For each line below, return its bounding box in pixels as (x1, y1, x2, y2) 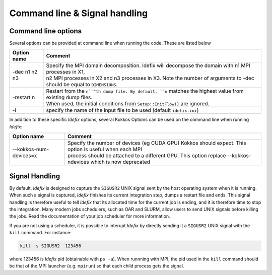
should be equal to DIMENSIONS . (46, 81, 118, 88)
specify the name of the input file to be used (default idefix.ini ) (46, 107, 199, 114)
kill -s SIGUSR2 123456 (20, 243, 82, 249)
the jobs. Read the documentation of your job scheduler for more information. (9, 213, 171, 219)
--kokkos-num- (12, 146, 49, 153)
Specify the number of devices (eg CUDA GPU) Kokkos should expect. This (67, 140, 246, 147)
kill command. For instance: (9, 230, 72, 236)
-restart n (12, 94, 35, 101)
